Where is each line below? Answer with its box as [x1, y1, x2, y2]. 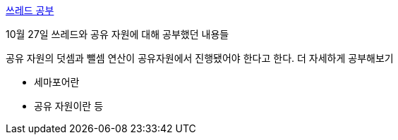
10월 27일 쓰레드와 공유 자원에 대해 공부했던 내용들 [6, 28, 229, 40]
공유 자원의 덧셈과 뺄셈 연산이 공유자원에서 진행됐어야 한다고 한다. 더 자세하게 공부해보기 [6, 52, 394, 64]
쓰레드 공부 [6, 4, 54, 16]
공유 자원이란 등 [34, 100, 104, 112]
